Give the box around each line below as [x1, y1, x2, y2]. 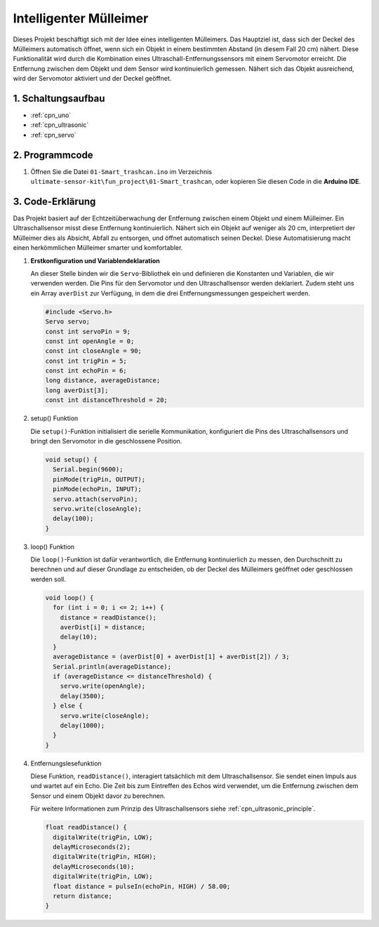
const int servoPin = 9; [45, 327, 131, 335]
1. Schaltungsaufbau [13, 92, 105, 105]
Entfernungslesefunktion [30, 759, 102, 768]
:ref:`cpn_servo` [30, 131, 77, 139]
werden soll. [30, 575, 66, 583]
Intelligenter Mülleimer [13, 11, 149, 26]
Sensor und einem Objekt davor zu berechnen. [30, 792, 166, 800]
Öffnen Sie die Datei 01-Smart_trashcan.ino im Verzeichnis [30, 167, 212, 175]
